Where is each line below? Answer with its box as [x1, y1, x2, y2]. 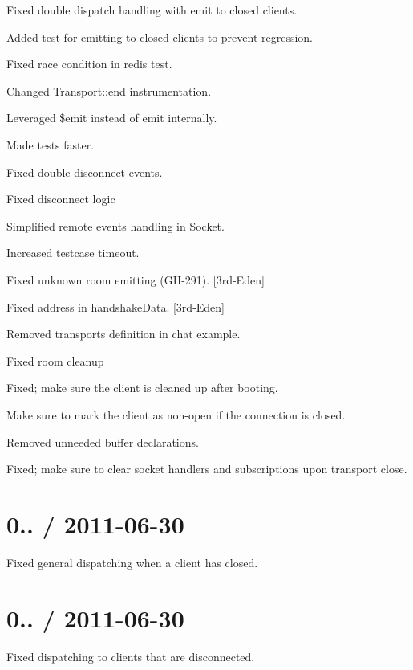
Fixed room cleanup [6, 352, 104, 369]
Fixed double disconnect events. [6, 163, 163, 180]
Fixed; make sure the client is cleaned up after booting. [6, 379, 278, 396]
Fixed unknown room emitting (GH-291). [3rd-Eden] [6, 271, 265, 288]
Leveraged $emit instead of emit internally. [6, 109, 217, 126]
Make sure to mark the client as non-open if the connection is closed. [6, 406, 346, 423]
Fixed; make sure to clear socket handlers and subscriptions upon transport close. [6, 460, 407, 477]
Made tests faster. [6, 136, 95, 153]
